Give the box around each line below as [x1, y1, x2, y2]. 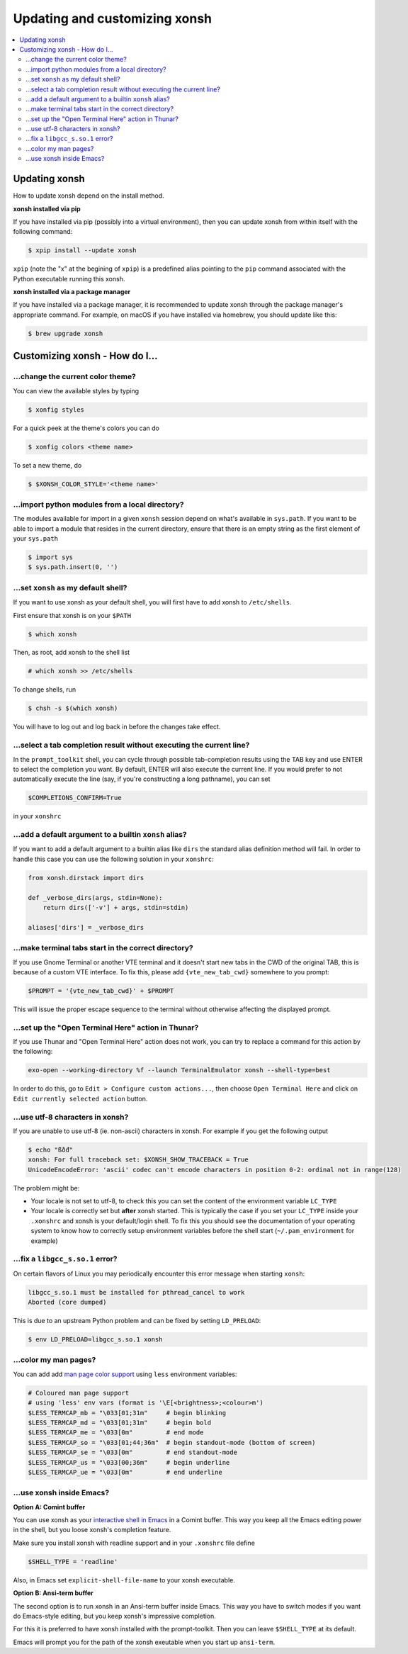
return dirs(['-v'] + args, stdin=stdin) [42, 904, 189, 911]
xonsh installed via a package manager [13, 288, 131, 296]
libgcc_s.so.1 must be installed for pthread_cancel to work [28, 1288, 245, 1296]
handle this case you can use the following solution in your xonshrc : [13, 855, 214, 863]
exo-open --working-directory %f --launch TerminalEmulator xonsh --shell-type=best [28, 1067, 331, 1074]
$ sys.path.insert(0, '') [28, 563, 118, 571]
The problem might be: [13, 1183, 80, 1192]
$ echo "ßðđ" [28, 1145, 74, 1154]
